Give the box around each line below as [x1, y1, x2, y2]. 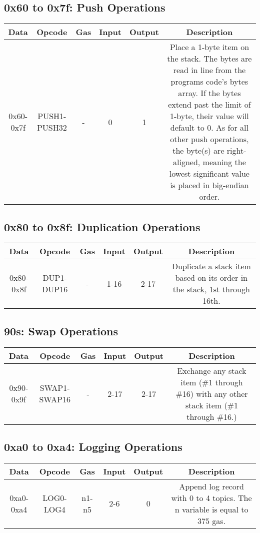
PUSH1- [37, 110, 66, 122]
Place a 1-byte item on [169, 41, 249, 53]
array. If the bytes [178, 87, 241, 99]
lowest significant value [169, 168, 249, 180]
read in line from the [173, 64, 246, 76]
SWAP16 [39, 393, 70, 405]
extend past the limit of [168, 99, 251, 111]
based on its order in [175, 272, 247, 284]
